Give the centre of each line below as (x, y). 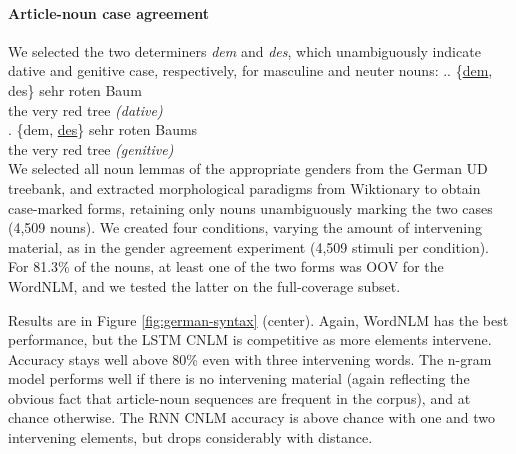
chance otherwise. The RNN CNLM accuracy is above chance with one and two (252, 417)
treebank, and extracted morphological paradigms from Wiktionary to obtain (244, 187)
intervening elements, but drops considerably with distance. (190, 437)
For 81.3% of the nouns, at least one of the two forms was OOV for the (226, 266)
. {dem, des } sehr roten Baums (103, 129)
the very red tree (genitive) (91, 148)
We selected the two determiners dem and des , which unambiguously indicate (244, 50)
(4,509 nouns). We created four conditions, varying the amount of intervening (245, 227)
